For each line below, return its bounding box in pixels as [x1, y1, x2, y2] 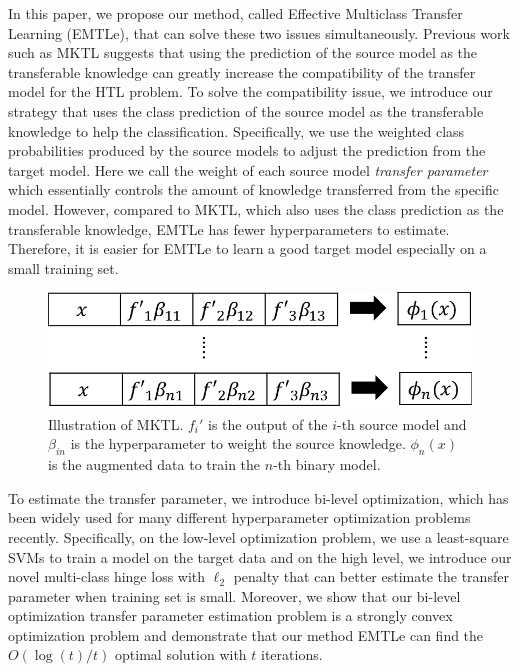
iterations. [261, 644, 323, 665]
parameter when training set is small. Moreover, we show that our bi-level [8, 585, 461, 606]
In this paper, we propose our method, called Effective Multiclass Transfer [8, 3, 463, 23]
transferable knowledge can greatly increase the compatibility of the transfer [8, 61, 476, 82]
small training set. [8, 257, 119, 278]
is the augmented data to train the [48, 454, 261, 475]
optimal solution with [115, 644, 247, 665]
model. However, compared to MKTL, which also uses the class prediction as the [8, 198, 504, 219]
